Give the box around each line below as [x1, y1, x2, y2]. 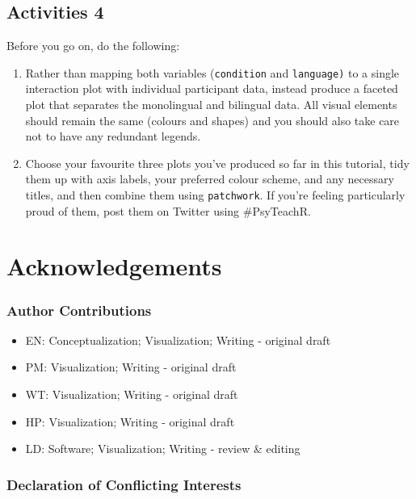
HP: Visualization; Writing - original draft [25, 413, 235, 430]
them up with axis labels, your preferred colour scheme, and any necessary [25, 170, 394, 187]
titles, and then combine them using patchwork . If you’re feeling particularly [25, 187, 405, 203]
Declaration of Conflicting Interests [6, 474, 242, 494]
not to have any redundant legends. [25, 128, 201, 145]
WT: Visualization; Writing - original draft [25, 386, 238, 403]
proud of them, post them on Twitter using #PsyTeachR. [25, 202, 311, 219]
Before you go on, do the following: [6, 37, 180, 54]
